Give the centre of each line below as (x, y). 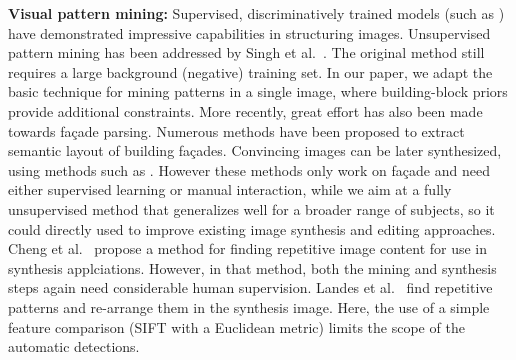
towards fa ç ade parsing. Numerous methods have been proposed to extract (236, 130)
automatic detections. (74, 346)
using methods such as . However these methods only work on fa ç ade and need (249, 169)
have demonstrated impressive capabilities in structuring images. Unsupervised (249, 32)
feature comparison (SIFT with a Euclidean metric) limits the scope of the (236, 326)
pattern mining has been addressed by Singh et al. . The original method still (246, 52)
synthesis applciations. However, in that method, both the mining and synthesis (252, 267)
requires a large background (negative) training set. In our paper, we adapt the (250, 71)
